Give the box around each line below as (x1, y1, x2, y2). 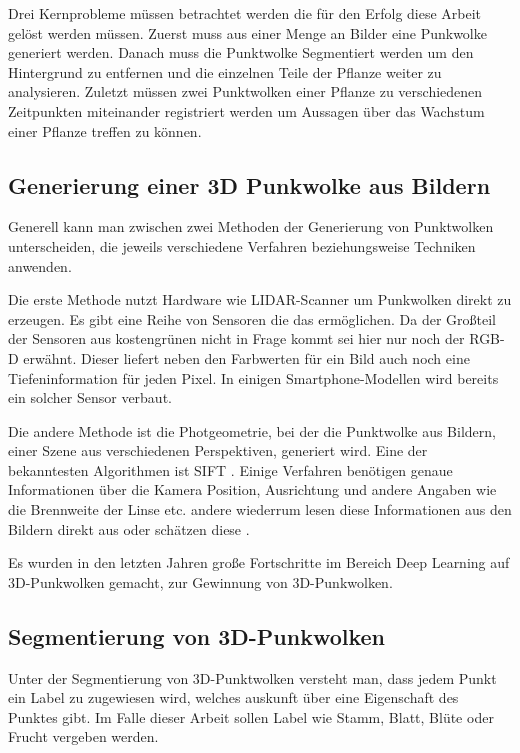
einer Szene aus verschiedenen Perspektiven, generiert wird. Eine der (8, 440, 428, 461)
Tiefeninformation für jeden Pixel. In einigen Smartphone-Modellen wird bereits (8, 367, 499, 388)
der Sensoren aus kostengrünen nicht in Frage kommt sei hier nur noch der (8, 328, 465, 349)
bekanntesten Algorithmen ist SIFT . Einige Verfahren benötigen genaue (8, 459, 453, 480)
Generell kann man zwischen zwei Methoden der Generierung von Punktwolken (8, 216, 494, 237)
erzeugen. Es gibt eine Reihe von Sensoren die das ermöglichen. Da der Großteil (8, 308, 496, 329)
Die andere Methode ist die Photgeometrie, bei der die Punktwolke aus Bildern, (8, 420, 496, 441)
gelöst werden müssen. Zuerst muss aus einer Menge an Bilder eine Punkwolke (8, 22, 487, 43)
